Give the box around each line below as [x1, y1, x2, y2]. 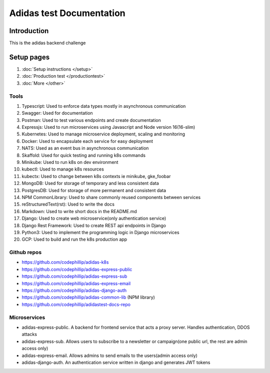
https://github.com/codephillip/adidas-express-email [21, 280, 131, 286]
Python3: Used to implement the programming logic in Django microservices [21, 229, 179, 235]
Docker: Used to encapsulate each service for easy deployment [21, 138, 153, 144]
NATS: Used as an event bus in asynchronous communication [21, 145, 149, 151]
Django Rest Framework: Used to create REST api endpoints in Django [21, 222, 166, 228]
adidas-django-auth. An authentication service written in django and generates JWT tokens [21, 359, 210, 365]
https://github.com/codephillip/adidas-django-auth [21, 287, 127, 293]
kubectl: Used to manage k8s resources [21, 166, 104, 172]
